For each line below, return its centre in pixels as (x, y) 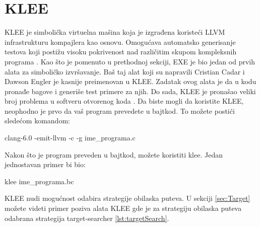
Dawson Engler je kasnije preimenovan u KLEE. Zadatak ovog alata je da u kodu (131, 81)
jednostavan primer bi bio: (45, 164)
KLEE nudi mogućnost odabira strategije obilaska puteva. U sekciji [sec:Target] (127, 198)
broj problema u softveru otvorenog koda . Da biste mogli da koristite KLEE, (124, 101)
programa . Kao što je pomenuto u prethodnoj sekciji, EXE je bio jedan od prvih (130, 61)
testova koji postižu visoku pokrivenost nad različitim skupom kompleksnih (121, 52)
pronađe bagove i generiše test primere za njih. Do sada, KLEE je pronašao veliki (130, 91)
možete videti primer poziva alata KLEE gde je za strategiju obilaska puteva (123, 208)
